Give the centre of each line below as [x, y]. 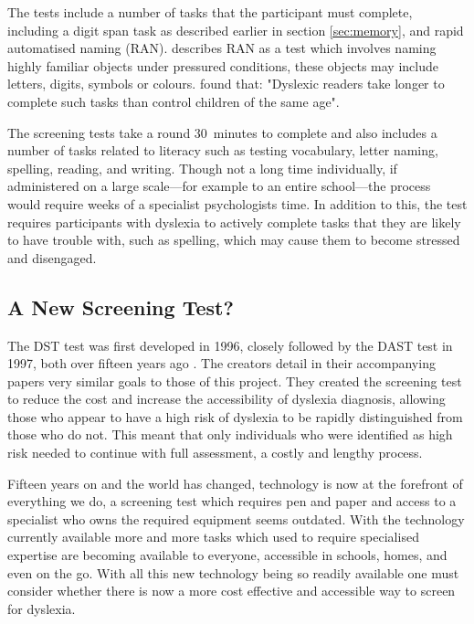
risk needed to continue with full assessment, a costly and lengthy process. [215, 453]
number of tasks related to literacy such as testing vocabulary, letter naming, [223, 150]
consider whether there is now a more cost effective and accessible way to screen [232, 591]
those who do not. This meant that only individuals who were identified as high [230, 434]
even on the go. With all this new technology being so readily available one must [233, 572]
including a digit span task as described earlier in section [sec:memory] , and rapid [236, 30]
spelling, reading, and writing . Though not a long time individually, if [202, 168]
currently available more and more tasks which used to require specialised [213, 537]
